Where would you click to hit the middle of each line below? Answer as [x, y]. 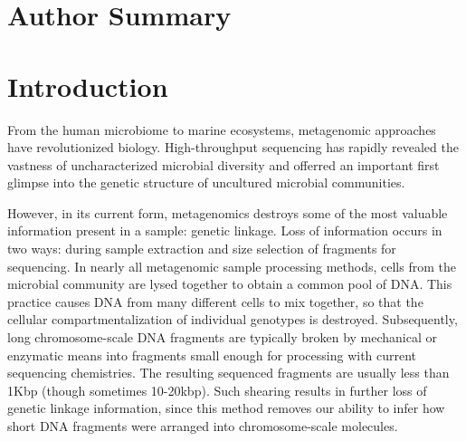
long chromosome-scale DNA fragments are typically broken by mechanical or [223, 337]
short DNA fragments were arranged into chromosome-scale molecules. [203, 426]
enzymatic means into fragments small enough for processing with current [212, 355]
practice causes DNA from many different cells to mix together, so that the [215, 301]
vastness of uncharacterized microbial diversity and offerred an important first [223, 164]
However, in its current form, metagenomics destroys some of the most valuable [228, 212]
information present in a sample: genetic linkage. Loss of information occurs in [225, 230]
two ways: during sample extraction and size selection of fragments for [202, 249]
